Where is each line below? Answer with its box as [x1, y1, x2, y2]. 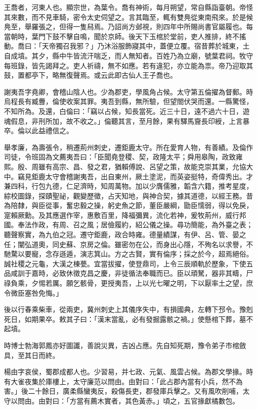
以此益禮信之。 [24, 125, 73, 136]
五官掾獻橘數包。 [183, 395, 239, 406]
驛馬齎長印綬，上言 [180, 115, 243, 126]
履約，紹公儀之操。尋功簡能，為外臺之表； [114, 219, 253, 230]
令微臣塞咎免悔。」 [4, 287, 63, 298]
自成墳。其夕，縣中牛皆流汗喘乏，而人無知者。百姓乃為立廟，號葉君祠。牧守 [4, 50, 253, 60]
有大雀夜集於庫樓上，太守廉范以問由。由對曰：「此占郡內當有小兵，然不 [4, 376, 236, 386]
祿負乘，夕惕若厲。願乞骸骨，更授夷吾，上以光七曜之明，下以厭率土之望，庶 [4, 278, 253, 288]
